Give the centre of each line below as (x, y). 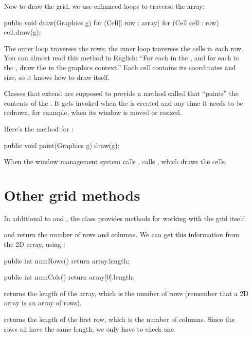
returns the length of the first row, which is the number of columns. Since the (119, 319)
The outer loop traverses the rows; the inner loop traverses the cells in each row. (124, 48)
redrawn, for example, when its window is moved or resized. (93, 112)
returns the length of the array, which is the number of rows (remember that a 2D (126, 293)
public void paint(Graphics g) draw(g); (62, 145)
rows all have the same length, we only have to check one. (90, 328)
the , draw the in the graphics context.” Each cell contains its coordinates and (120, 67)
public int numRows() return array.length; (67, 260)
